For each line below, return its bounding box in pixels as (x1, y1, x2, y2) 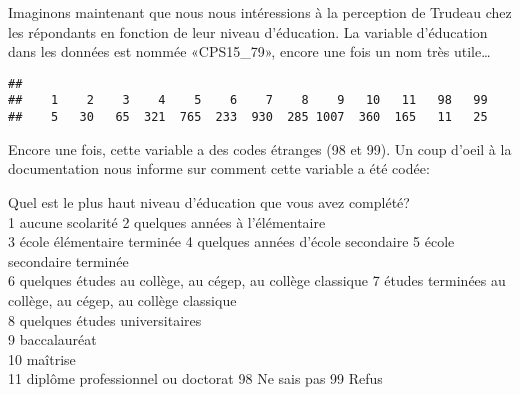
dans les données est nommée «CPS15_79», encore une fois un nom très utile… (8, 41, 491, 62)
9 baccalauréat (8, 329, 97, 350)
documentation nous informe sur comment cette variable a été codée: (8, 158, 430, 179)
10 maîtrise (8, 348, 76, 369)
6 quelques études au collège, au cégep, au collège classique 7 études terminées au (8, 270, 506, 291)
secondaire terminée (8, 250, 129, 271)
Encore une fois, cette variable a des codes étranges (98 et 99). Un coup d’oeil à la (8, 138, 512, 159)
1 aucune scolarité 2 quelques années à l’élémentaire (8, 211, 326, 232)
